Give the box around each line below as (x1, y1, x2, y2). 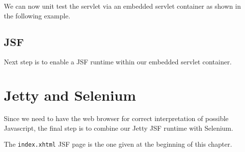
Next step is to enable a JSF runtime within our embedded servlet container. (4, 57, 232, 67)
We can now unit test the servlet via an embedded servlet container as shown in (4, 1, 241, 11)
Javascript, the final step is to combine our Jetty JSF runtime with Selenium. (4, 122, 233, 133)
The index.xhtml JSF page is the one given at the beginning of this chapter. (4, 139, 232, 149)
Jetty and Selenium (4, 85, 136, 105)
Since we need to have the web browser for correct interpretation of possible (4, 113, 229, 123)
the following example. (4, 10, 71, 20)
